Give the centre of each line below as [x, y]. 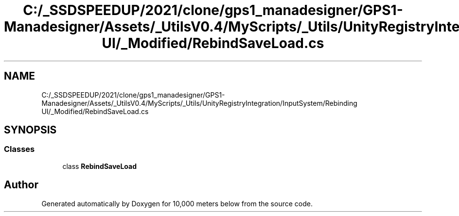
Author [21, 185]
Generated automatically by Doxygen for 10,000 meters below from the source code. [177, 203]
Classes [19, 149]
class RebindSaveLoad [100, 166]
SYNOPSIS [30, 130]
